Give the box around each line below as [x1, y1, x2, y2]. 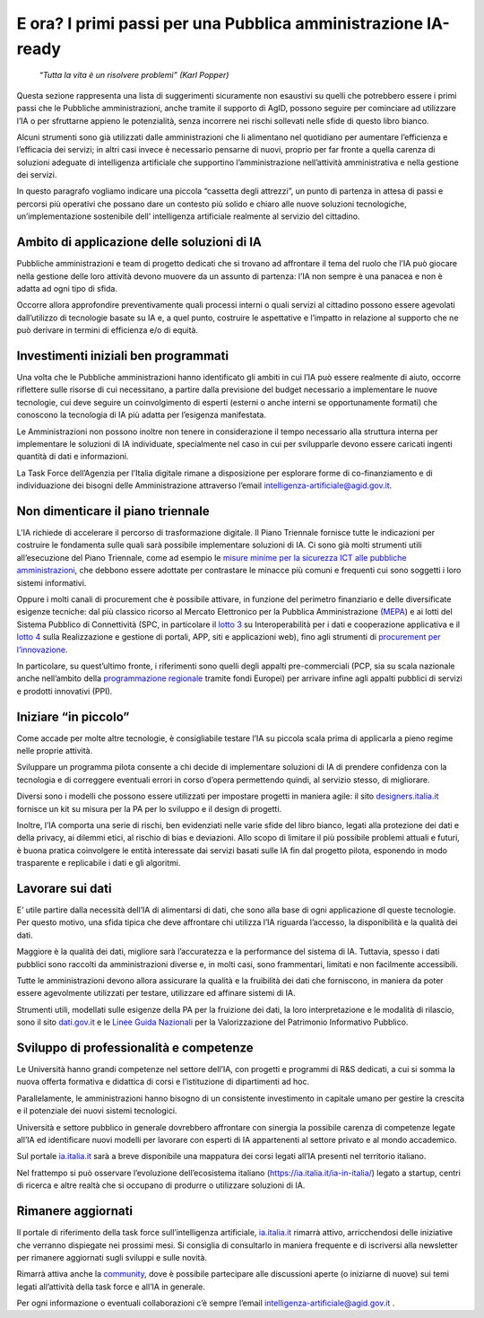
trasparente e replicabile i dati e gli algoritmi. [16, 858, 181, 868]
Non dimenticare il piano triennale [16, 503, 210, 519]
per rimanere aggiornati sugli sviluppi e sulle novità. [16, 1252, 208, 1262]
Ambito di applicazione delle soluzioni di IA [16, 234, 262, 250]
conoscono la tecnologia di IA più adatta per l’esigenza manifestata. [16, 409, 266, 421]
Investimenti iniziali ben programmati [16, 348, 229, 363]
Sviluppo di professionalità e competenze [16, 1041, 255, 1055]
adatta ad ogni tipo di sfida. [16, 283, 118, 293]
